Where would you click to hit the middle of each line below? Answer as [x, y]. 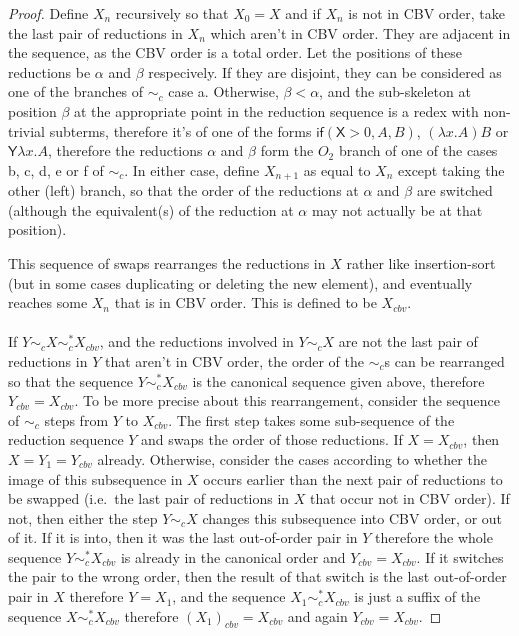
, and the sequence [229, 596]
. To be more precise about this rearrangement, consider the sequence [287, 400]
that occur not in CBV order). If [410, 498]
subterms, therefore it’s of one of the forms [180, 130]
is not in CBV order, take [427, 13]
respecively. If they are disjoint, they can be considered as [325, 71]
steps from [76, 419]
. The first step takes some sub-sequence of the [311, 419]
